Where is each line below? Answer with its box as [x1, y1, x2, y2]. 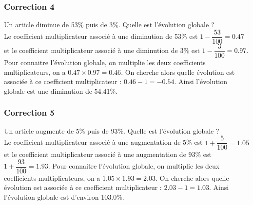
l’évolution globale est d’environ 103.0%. [4, 192, 124, 202]
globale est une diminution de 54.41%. [4, 85, 118, 96]
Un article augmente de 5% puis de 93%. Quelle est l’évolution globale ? [4, 125, 219, 136]
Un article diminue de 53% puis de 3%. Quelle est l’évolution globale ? [4, 19, 214, 30]
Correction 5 [4, 106, 55, 119]
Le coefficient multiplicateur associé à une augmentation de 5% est [4, 137, 203, 147]
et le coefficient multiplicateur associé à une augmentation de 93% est [4, 149, 212, 159]
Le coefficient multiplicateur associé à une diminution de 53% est [4, 31, 198, 41]
